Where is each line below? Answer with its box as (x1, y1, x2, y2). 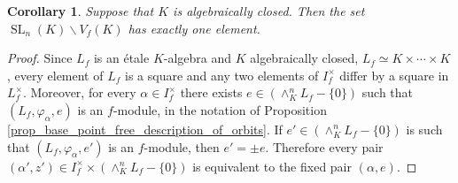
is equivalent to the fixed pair (192, 156, 352, 175)
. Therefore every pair (265, 137, 384, 156)
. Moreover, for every (22, 83, 136, 102)
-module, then (144, 137, 220, 156)
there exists (180, 83, 243, 102)
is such (406, 119, 443, 138)
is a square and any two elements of (124, 65, 319, 84)
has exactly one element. (128, 19, 260, 37)
